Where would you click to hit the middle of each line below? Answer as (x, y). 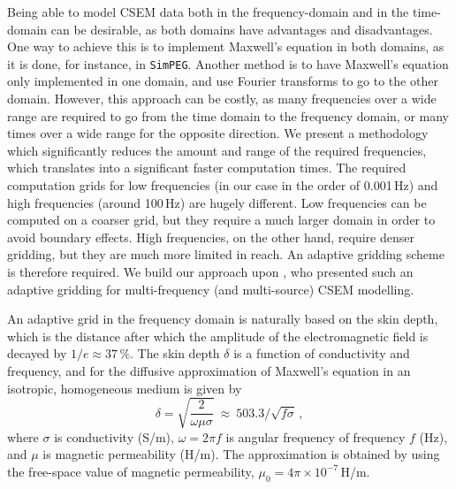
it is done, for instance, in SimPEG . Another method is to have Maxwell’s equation (228, 63)
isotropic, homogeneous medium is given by (125, 388)
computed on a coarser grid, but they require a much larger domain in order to (221, 220)
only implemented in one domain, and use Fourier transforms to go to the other (223, 81)
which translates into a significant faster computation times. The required (207, 168)
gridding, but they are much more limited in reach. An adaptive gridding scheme (226, 254)
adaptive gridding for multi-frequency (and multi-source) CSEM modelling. (211, 289)
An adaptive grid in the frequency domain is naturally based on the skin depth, (223, 319)
